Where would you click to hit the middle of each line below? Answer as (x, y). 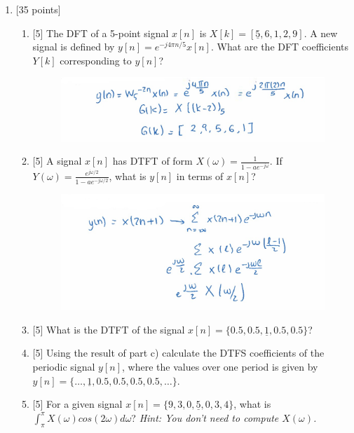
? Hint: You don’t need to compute (205, 417)
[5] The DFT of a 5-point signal (101, 33)
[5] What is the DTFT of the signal (109, 329)
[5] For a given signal (77, 404)
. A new (321, 33)
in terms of (200, 176)
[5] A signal (57, 161)
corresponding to (96, 60)
